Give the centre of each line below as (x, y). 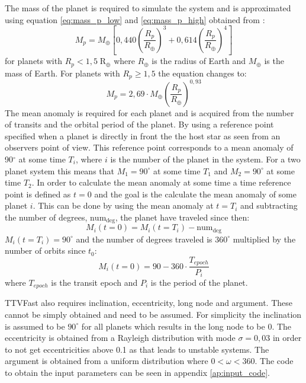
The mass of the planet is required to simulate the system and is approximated (148, 8)
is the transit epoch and (94, 282)
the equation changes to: (202, 73)
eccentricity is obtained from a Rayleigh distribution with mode (120, 338)
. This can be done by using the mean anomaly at (123, 205)
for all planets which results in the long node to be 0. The (186, 326)
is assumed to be (35, 326)
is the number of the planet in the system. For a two (205, 159)
